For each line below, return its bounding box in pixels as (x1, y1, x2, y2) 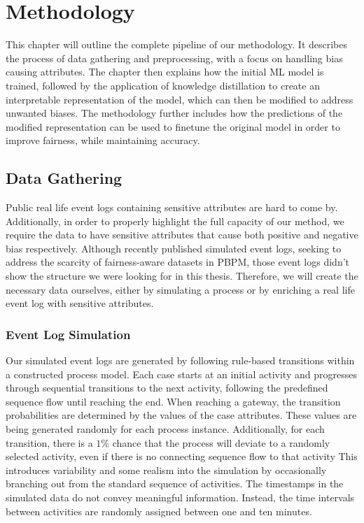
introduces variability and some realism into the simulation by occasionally (6, 462, 327, 477)
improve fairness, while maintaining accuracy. (6, 133, 200, 148)
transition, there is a (6, 435, 93, 450)
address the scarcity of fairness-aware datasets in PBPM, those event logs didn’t (6, 255, 350, 269)
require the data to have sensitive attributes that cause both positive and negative (6, 227, 358, 242)
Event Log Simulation (6, 325, 131, 343)
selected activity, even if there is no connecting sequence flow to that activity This (6, 449, 358, 464)
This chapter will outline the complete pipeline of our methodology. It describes (6, 37, 348, 52)
